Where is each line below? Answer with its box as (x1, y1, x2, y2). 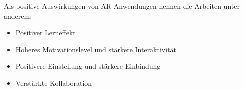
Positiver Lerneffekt (15, 27, 76, 38)
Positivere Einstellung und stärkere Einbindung (15, 61, 161, 71)
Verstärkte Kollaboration (15, 77, 92, 88)
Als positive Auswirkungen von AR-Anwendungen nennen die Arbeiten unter (4, 1, 240, 11)
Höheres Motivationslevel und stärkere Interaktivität (15, 44, 177, 54)
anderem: (4, 10, 32, 21)
